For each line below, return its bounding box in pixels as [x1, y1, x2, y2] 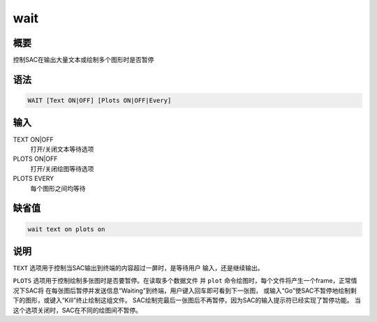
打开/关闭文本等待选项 [30, 145, 94, 153]
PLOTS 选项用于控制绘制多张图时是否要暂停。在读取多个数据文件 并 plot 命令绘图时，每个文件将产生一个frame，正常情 [13, 277, 357, 285]
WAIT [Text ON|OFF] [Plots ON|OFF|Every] [27, 96, 172, 105]
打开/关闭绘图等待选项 [30, 164, 94, 173]
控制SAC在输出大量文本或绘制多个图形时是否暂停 [13, 56, 154, 64]
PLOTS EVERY [13, 175, 54, 183]
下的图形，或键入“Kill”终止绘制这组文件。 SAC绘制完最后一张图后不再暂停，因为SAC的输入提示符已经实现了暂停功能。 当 [13, 296, 361, 305]
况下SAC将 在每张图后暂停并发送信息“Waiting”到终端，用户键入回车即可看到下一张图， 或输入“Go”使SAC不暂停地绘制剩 [13, 286, 357, 295]
